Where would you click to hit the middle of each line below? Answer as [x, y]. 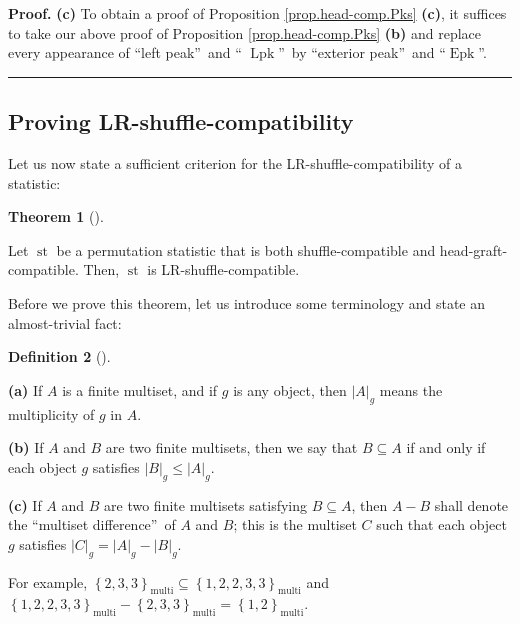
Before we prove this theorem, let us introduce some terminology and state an [247, 302]
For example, [48, 581]
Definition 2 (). [59, 356]
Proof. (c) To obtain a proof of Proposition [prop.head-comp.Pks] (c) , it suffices [257, 13]
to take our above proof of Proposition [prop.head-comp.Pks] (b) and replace [245, 32]
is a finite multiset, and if [140, 389]
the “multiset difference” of [92, 524]
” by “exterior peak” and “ [362, 52]
